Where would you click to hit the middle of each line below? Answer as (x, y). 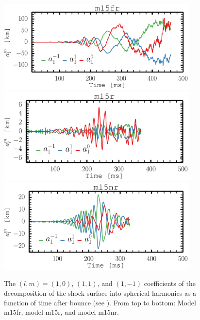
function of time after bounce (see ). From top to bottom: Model (100, 302)
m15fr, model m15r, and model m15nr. (61, 312)
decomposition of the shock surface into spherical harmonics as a (100, 293)
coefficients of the (170, 283)
